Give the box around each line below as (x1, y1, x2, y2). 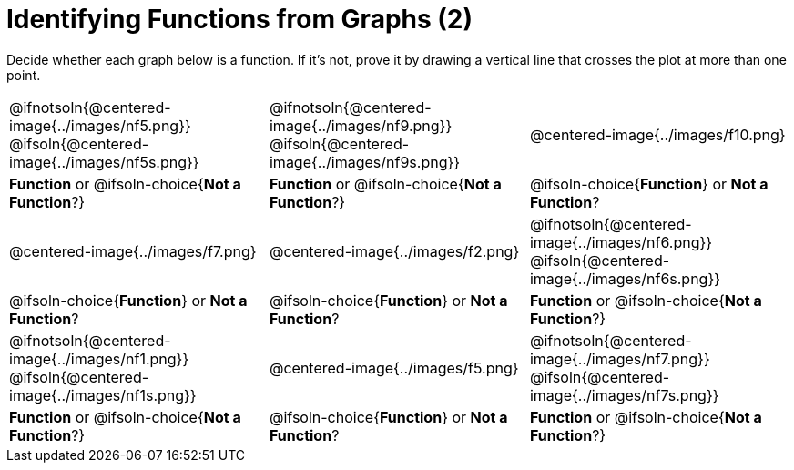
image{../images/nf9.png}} (269, 116, 453, 135)
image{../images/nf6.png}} (529, 232, 713, 251)
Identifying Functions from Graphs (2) (6, 4, 473, 35)
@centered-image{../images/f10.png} (529, 125, 786, 144)
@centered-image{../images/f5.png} (269, 358, 519, 377)
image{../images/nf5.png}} (9, 116, 191, 135)
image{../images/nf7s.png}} (529, 385, 719, 404)
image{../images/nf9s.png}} (269, 152, 461, 171)
